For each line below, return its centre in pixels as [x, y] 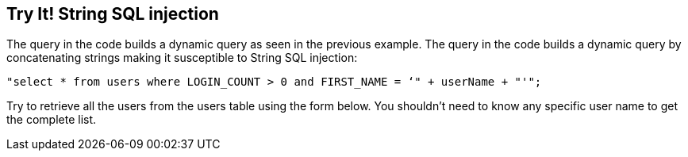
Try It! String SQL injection [113, 14]
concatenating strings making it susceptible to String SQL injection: [182, 58]
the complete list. [52, 120]
